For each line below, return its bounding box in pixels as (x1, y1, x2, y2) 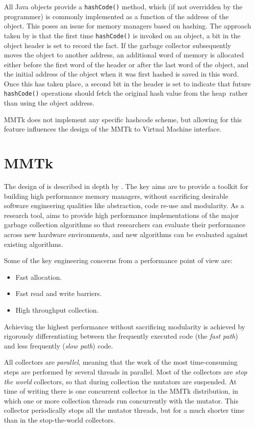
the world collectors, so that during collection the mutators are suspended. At (4, 376, 237, 386)
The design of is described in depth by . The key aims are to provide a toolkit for (4, 181, 249, 191)
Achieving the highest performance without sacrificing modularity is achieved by (4, 321, 245, 331)
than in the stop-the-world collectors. (4, 414, 115, 425)
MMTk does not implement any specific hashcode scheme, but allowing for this (4, 114, 242, 124)
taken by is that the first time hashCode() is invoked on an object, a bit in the (4, 30, 241, 40)
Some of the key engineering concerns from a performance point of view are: (4, 255, 232, 266)
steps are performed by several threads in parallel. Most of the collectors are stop (4, 366, 247, 376)
